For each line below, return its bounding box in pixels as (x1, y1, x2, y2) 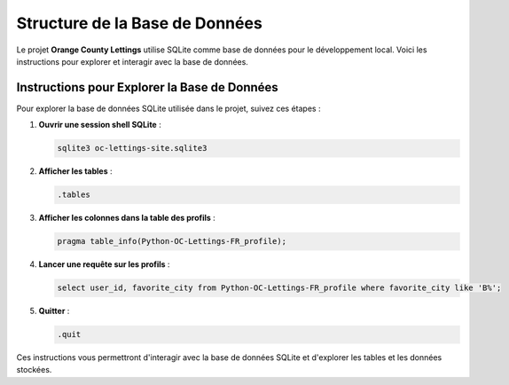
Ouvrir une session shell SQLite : (38, 120, 161, 130)
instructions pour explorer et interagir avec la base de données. (16, 56, 248, 67)
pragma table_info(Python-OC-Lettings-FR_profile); (57, 236, 287, 247)
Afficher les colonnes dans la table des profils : (38, 213, 216, 224)
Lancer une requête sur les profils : (38, 259, 170, 270)
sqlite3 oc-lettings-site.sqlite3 (57, 143, 208, 153)
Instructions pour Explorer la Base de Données (16, 80, 278, 95)
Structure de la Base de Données (16, 13, 263, 33)
